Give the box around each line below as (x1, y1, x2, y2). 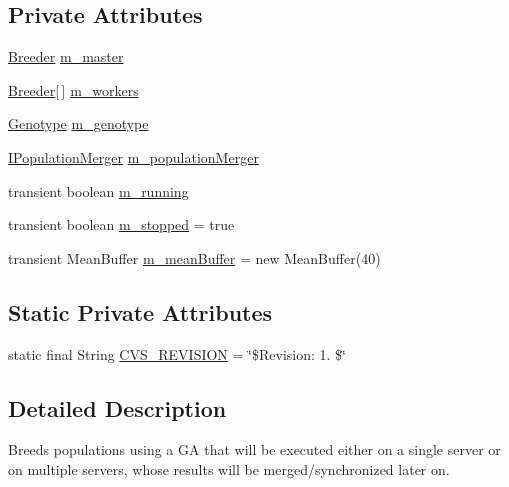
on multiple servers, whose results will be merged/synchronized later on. (8, 458, 450, 479)
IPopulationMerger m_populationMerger (8, 146, 259, 167)
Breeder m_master (8, 46, 124, 67)
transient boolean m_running (8, 180, 189, 201)
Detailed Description (8, 392, 227, 423)
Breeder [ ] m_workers (8, 79, 139, 100)
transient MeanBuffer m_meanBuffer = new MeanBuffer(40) (8, 247, 381, 268)
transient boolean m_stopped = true (8, 214, 235, 235)
